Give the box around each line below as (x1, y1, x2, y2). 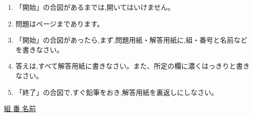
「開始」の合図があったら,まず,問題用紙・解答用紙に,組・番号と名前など (15, 35, 248, 45)
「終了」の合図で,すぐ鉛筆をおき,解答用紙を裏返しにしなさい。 (15, 87, 218, 97)
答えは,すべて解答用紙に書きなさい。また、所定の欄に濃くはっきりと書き (15, 61, 250, 71)
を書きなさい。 (15, 44, 64, 54)
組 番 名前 (4, 103, 36, 114)
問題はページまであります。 (15, 18, 104, 28)
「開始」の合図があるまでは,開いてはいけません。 (15, 2, 175, 12)
